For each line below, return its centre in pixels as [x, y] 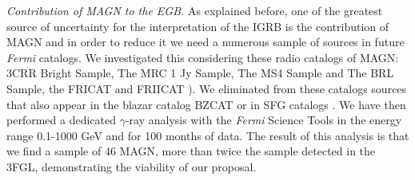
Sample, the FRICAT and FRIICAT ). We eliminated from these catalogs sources [207, 88]
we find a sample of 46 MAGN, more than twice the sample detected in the [191, 151]
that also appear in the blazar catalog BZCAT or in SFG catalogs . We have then [206, 104]
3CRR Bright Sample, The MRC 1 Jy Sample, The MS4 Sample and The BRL [200, 73]
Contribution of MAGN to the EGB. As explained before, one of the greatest [195, 10]
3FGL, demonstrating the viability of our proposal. [132, 166]
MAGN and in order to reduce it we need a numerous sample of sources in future [206, 42]
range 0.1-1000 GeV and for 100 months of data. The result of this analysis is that [208, 135]
